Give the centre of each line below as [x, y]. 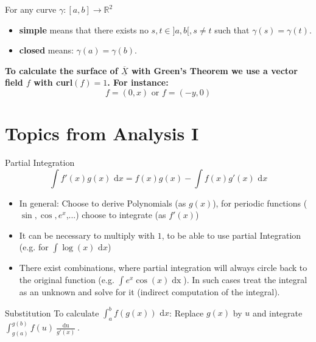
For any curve [31, 9]
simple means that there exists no [84, 29]
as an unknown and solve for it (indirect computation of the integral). [149, 292]
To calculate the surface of [61, 70]
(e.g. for [34, 247]
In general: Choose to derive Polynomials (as [103, 203]
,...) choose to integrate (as [116, 215]
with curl [53, 82]
